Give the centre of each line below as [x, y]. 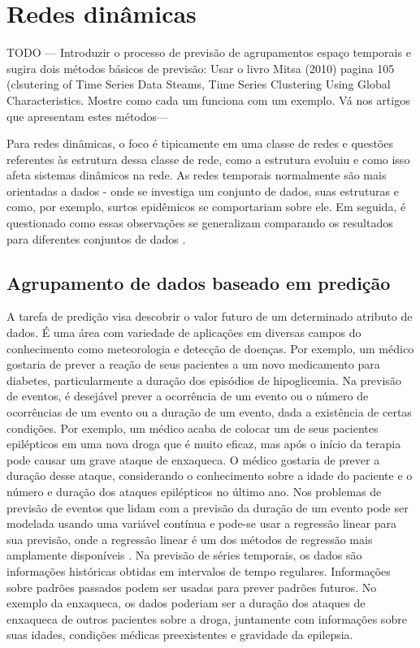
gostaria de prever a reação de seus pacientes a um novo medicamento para [193, 364]
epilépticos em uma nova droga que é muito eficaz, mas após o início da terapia [204, 444]
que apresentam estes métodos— [88, 116]
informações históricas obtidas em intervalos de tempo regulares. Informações [199, 570]
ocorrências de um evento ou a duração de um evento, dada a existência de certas [209, 412]
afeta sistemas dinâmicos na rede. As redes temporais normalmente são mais [197, 175]
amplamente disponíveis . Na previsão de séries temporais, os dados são [184, 555]
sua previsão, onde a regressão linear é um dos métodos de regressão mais [190, 539]
